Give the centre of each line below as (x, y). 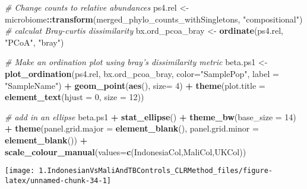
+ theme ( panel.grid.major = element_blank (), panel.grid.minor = (132, 128)
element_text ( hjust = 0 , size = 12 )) (75, 97)
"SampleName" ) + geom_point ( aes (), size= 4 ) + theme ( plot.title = (135, 85)
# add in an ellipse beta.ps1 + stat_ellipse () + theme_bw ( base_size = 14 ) (151, 116)
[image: (20, 171)
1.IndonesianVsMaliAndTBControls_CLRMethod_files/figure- (156, 171)
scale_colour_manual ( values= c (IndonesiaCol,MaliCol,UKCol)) (126, 151)
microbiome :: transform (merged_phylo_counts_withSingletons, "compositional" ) (154, 19)
